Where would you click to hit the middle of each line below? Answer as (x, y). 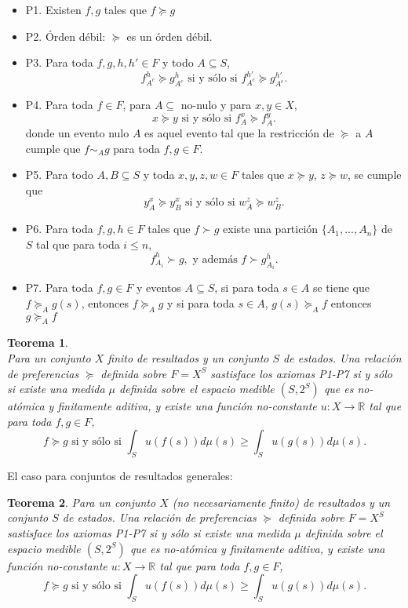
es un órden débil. (169, 36)
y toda (159, 175)
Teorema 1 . (38, 342)
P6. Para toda (59, 229)
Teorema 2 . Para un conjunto (82, 502)
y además (215, 259)
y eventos (159, 288)
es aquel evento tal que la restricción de (239, 132)
